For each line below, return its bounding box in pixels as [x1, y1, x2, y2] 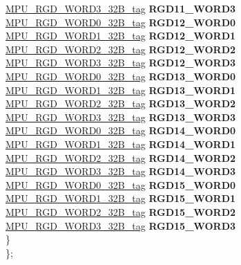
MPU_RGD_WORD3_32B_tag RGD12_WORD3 [6, 55, 236, 70]
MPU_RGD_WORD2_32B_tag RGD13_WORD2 [6, 96, 236, 111]
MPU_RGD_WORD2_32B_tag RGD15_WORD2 [6, 204, 236, 219]
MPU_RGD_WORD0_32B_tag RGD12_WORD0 [6, 15, 236, 29]
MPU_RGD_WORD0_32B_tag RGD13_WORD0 [6, 68, 236, 83]
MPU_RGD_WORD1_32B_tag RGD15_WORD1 [6, 191, 236, 205]
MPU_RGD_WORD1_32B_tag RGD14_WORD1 [6, 136, 236, 151]
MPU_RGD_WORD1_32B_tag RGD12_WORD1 [6, 28, 236, 43]
